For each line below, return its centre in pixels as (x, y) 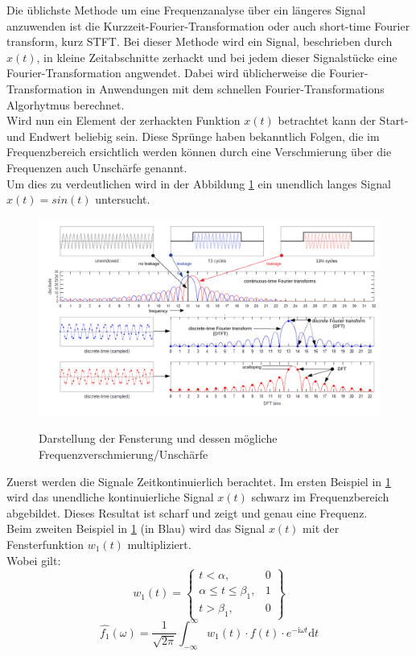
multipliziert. (159, 544)
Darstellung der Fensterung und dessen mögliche (158, 438)
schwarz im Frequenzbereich (320, 497)
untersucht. (123, 199)
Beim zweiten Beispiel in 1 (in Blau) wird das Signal (136, 528)
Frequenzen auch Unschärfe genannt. (97, 167)
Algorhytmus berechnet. (66, 104)
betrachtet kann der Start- (343, 120)
